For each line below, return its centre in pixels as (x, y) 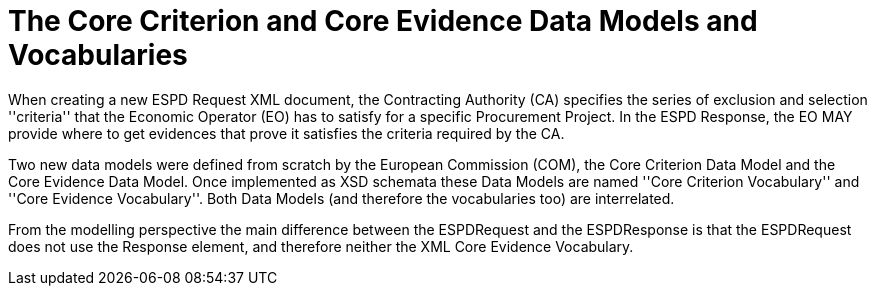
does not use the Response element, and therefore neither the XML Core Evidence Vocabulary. (321, 246)
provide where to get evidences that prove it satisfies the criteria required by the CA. (286, 133)
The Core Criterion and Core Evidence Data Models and (383, 21)
